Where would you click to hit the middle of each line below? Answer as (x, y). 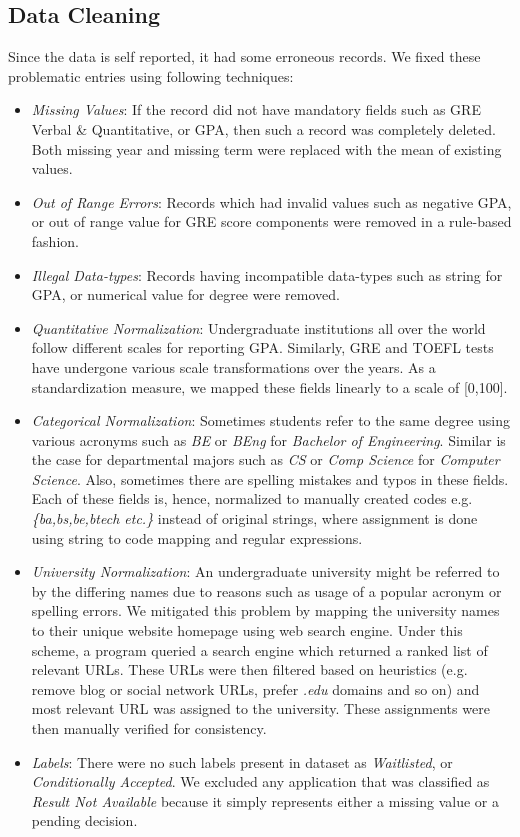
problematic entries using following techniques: (151, 75)
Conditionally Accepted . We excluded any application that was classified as (260, 781)
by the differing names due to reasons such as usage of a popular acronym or (266, 590)
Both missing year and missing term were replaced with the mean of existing (266, 148)
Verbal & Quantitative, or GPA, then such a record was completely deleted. (263, 128)
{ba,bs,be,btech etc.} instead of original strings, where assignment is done (254, 518)
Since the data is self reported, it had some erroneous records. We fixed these (244, 56)
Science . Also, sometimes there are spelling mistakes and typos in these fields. (270, 478)
